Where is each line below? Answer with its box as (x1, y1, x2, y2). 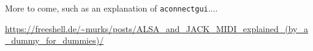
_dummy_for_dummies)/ (5, 34, 104, 47)
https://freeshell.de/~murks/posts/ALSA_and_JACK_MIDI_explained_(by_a (5, 22, 308, 35)
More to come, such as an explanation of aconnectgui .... (5, 2, 218, 14)
